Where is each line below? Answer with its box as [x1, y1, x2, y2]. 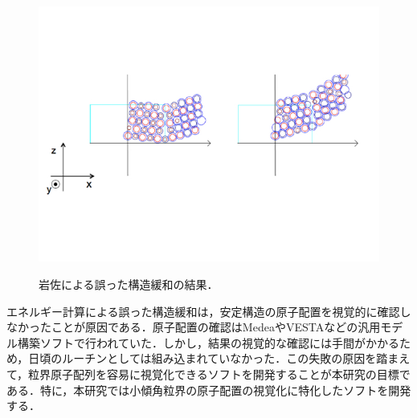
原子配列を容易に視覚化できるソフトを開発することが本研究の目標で [51, 365, 411, 382]
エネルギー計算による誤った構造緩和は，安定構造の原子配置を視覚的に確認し [6, 302, 411, 319]
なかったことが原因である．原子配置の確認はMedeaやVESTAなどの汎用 [6, 319, 381, 335]
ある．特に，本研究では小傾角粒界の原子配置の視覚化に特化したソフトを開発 [6, 381, 411, 398]
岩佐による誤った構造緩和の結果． [39, 275, 219, 292]
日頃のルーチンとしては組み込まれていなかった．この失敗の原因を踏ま [28, 350, 399, 367]
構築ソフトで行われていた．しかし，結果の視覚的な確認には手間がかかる [17, 334, 399, 351]
